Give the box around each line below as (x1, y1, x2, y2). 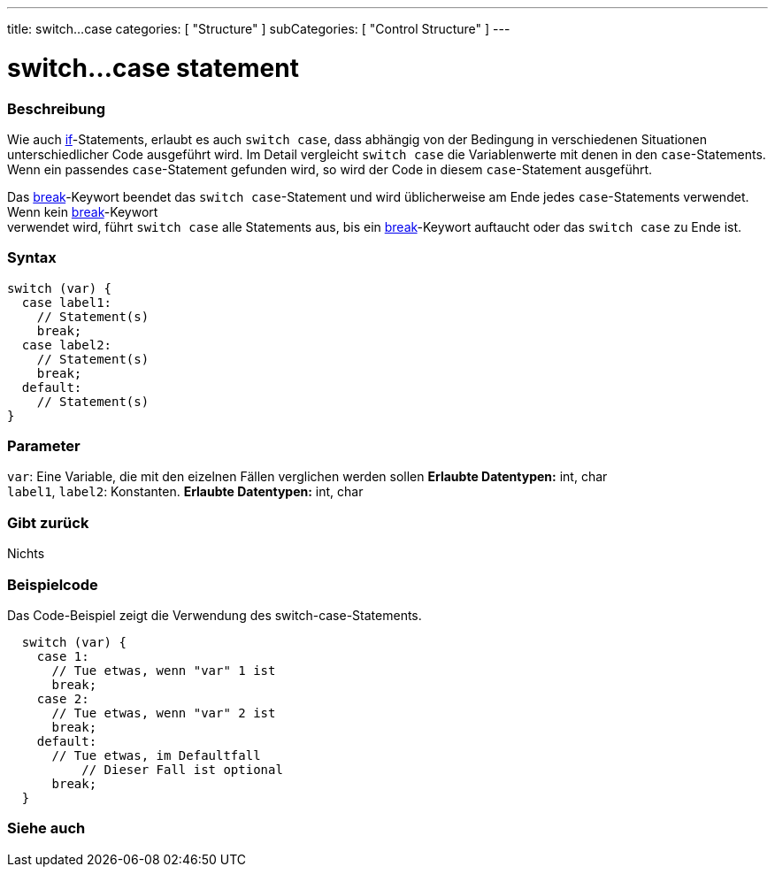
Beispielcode (7, 575, 98, 594)
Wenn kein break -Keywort (7, 203, 158, 219)
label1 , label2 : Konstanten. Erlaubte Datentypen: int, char (7, 484, 364, 500)
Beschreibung (7, 99, 106, 118)
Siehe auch (7, 819, 86, 838)
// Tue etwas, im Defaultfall (51, 747, 261, 763)
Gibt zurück (7, 513, 89, 532)
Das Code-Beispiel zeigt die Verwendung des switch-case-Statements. (7, 607, 422, 623)
